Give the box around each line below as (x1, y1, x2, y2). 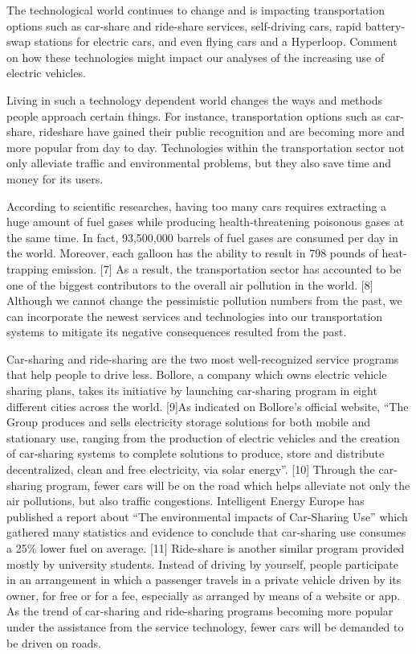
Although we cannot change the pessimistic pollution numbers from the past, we (6, 292, 402, 309)
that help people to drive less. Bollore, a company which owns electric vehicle (6, 366, 387, 383)
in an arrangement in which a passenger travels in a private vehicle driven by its (6, 571, 402, 588)
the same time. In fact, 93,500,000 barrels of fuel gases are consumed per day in (6, 228, 398, 245)
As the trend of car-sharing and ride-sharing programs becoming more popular (6, 603, 394, 619)
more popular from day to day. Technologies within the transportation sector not (6, 138, 405, 155)
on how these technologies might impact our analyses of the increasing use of (6, 48, 385, 65)
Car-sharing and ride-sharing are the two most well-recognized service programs (6, 350, 399, 367)
